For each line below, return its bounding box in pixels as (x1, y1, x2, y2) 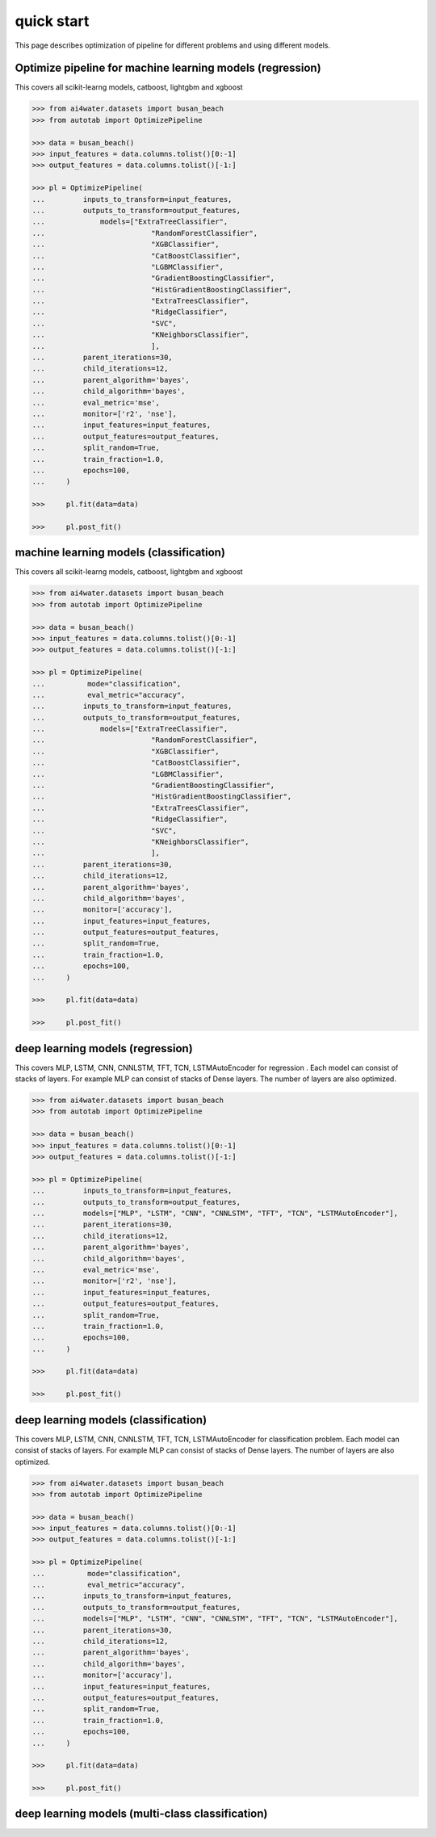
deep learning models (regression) (15, 1042, 193, 1055)
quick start (15, 12, 90, 30)
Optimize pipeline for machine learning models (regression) (15, 61, 322, 75)
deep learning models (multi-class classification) (15, 1807, 268, 1821)
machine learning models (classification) (15, 546, 226, 560)
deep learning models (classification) (15, 1413, 208, 1427)
